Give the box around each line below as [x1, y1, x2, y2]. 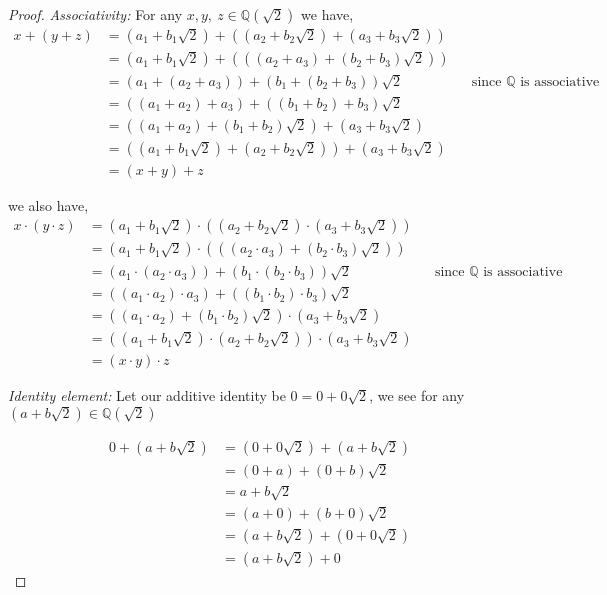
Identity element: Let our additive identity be [8, 385, 286, 406]
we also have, [8, 194, 89, 215]
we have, [301, 4, 354, 24]
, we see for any [369, 385, 465, 406]
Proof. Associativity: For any [8, 4, 183, 24]
